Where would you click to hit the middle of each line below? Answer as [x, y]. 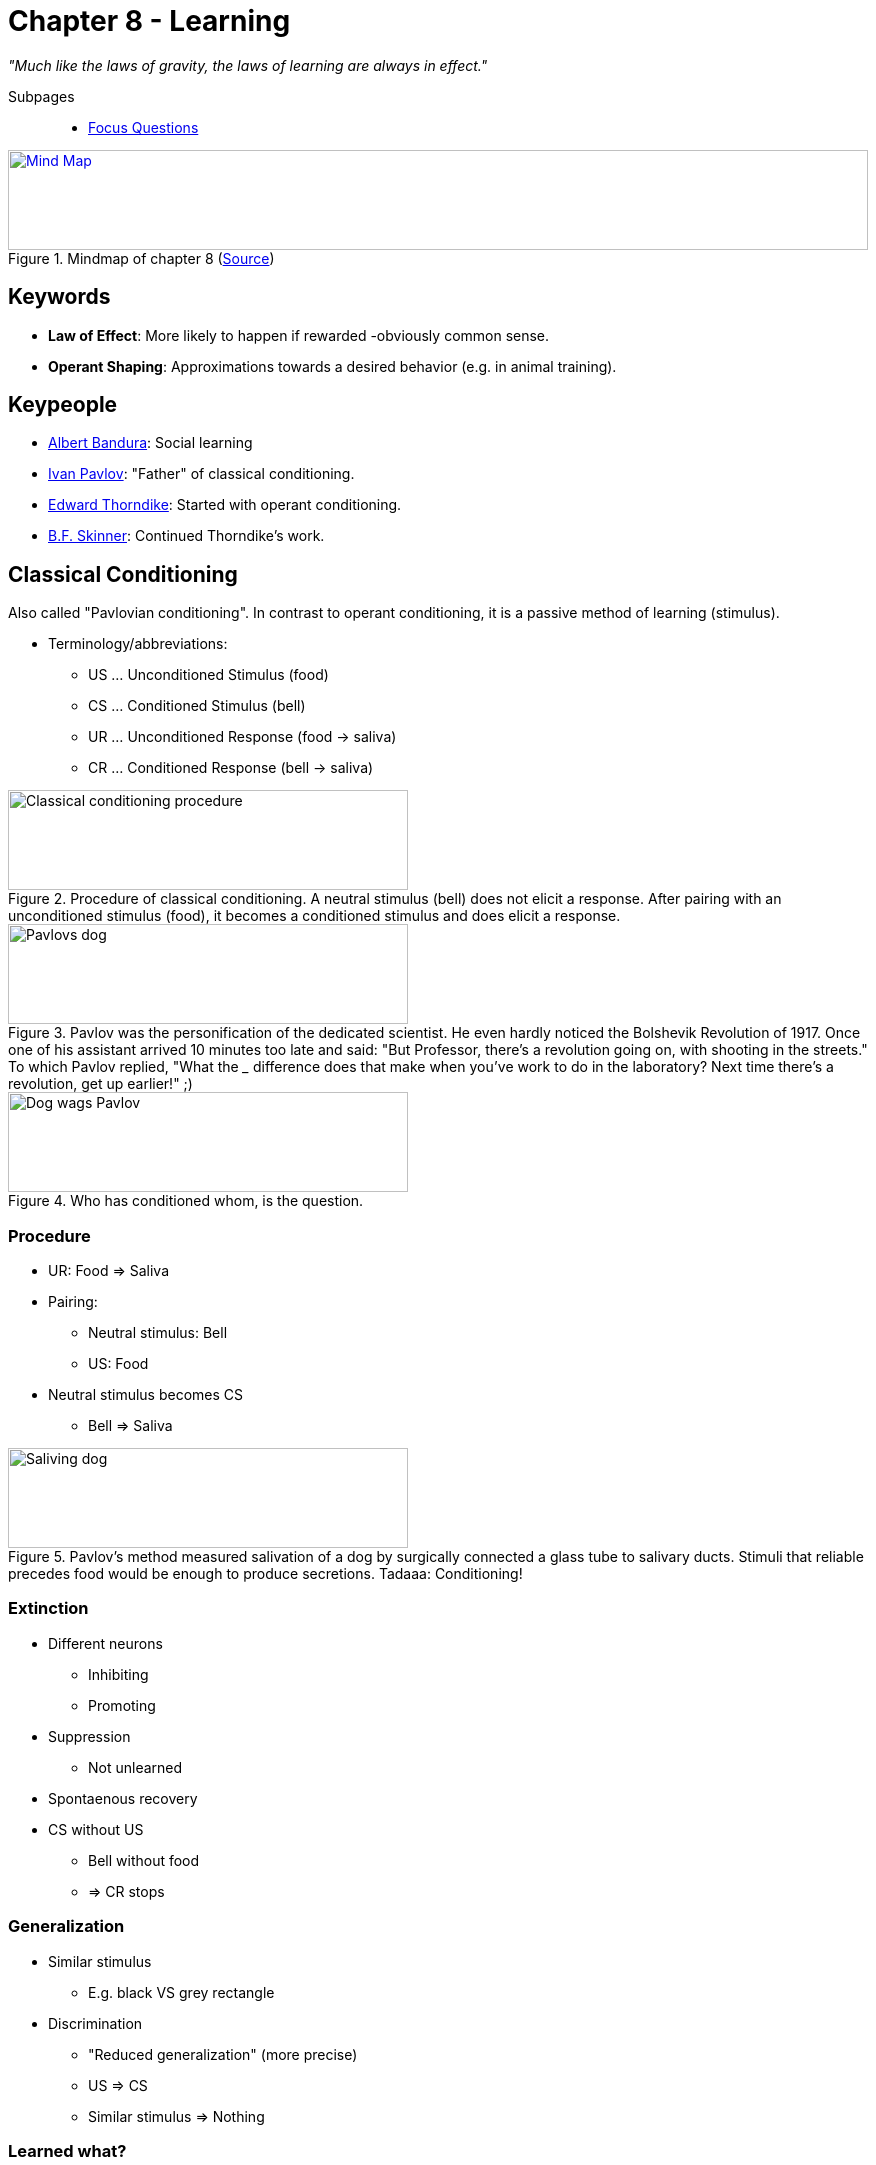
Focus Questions [143, 127]
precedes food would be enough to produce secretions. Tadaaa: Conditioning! [265, 1574]
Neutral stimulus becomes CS [146, 1395]
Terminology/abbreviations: [138, 644]
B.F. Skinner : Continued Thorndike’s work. [186, 536]
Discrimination [95, 2023]
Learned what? [67, 2150]
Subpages [41, 96]
